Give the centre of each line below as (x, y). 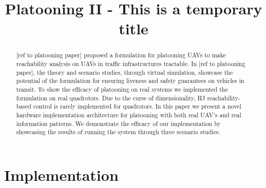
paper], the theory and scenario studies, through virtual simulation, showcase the (125, 72)
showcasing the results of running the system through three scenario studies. (118, 132)
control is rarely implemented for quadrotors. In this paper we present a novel (137, 106)
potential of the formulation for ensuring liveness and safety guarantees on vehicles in (130, 81)
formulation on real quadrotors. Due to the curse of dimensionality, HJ (111, 98)
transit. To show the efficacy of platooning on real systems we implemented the (122, 89)
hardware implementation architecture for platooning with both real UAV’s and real (129, 114)
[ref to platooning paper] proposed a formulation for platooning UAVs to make (121, 55)
